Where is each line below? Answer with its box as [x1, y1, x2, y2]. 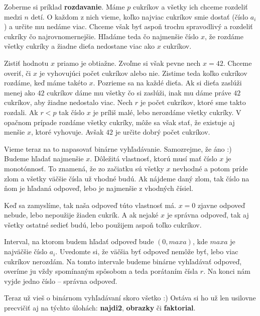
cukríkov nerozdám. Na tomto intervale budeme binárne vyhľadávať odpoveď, [4, 256, 242, 266]
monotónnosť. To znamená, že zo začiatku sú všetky [4, 163, 164, 173]
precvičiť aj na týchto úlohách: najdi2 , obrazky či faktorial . [4, 302, 196, 313]
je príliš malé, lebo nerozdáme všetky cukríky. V [93, 107, 241, 117]
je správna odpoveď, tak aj [167, 209, 249, 220]
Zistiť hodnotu [4, 57, 49, 68]
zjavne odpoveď [197, 199, 245, 210]
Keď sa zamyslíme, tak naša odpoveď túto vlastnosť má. [4, 199, 176, 210]
